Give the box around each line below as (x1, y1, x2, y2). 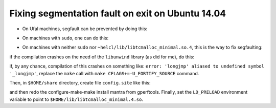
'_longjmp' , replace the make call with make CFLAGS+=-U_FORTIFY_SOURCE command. (9, 70, 199, 76)
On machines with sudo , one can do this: (22, 35, 109, 41)
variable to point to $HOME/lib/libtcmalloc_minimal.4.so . (9, 96, 143, 102)
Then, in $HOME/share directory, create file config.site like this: (9, 79, 151, 85)
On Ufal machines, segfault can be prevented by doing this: (22, 26, 148, 32)
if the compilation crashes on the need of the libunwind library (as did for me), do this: (9, 54, 194, 60)
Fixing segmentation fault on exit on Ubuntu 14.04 (9, 8, 226, 19)
